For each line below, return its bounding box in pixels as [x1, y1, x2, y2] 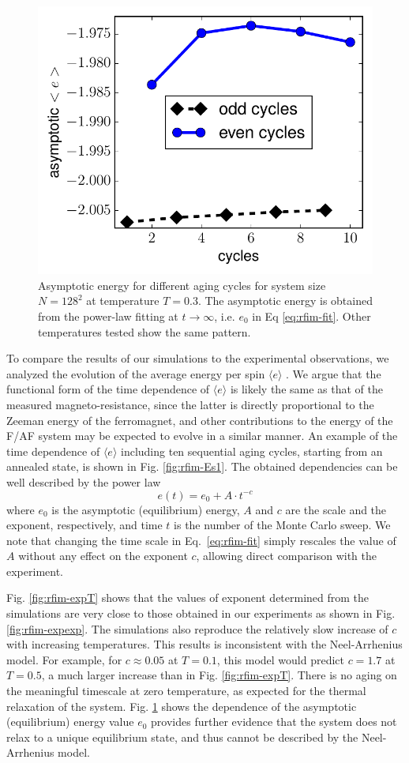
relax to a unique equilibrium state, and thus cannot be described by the [6, 728, 358, 745]
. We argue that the [286, 365, 381, 381]
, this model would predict [216, 651, 344, 667]
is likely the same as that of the [230, 381, 383, 397]
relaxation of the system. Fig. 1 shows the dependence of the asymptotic [6, 697, 357, 714]
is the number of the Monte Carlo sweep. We [174, 517, 391, 533]
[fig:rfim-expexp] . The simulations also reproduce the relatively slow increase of [6, 620, 388, 637]
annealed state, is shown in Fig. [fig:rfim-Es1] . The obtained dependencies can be [6, 458, 398, 475]
